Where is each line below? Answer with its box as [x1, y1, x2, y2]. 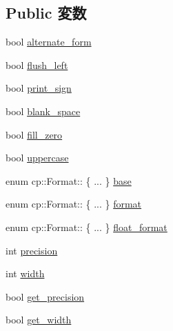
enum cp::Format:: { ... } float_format [6, 219, 167, 234]
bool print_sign [6, 81, 72, 95]
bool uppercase [6, 150, 69, 165]
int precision [6, 243, 58, 257]
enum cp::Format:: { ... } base [6, 173, 132, 188]
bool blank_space [6, 103, 81, 118]
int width [6, 266, 45, 281]
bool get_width [6, 312, 72, 327]
